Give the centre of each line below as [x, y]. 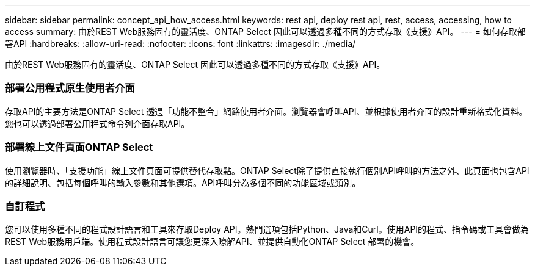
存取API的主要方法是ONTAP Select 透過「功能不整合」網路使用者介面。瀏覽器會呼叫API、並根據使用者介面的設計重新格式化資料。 [266, 111]
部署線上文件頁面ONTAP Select [79, 147]
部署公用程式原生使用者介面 [70, 88]
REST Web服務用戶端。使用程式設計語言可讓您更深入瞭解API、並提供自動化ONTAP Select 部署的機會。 [212, 242]
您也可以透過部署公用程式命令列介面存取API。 [97, 123]
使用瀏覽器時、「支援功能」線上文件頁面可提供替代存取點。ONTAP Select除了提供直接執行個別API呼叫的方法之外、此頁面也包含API [267, 170]
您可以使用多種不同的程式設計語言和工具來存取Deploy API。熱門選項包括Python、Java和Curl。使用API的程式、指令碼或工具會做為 [267, 229]
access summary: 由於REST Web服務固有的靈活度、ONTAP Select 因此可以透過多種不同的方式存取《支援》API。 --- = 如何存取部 [265, 31]
